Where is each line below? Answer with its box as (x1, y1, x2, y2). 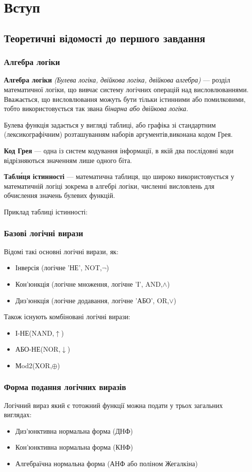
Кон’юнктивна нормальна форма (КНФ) (15, 442, 133, 452)
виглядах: (4, 409, 32, 420)
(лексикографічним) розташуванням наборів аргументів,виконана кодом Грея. (4, 129, 233, 139)
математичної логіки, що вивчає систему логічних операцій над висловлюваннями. (4, 84, 249, 94)
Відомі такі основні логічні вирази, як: (4, 246, 118, 256)
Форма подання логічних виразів (4, 381, 126, 393)
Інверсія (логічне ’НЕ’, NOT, (15, 262, 102, 273)
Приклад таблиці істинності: (4, 206, 88, 216)
